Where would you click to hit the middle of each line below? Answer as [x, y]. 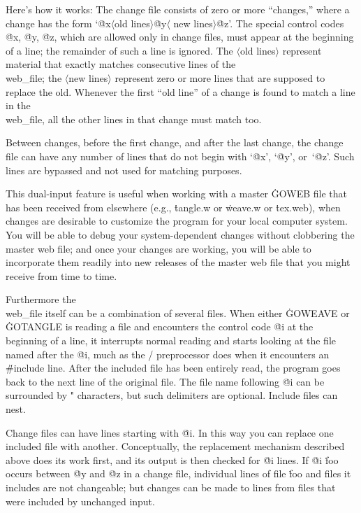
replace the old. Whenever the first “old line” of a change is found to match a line [180, 91]
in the [18, 105]
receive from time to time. [61, 275]
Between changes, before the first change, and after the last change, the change [175, 142]
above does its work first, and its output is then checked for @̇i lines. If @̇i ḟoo [172, 459]
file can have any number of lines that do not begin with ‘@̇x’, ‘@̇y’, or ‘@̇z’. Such [180, 156]
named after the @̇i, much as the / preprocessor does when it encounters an [168, 354]
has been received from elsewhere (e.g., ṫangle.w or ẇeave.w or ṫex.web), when [173, 207]
